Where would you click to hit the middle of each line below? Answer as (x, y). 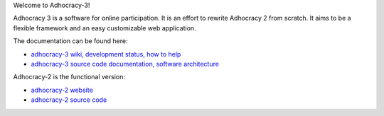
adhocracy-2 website (62, 90)
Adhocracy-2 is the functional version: (69, 77)
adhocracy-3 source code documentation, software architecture (125, 64)
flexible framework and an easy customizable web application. (105, 28)
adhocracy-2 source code (69, 100)
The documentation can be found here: (70, 41)
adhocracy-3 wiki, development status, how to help (106, 54)
